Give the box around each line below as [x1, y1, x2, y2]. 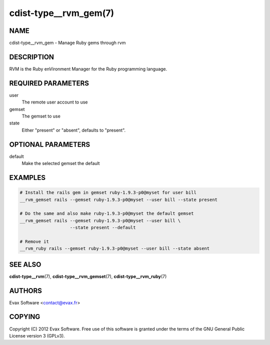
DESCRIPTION [9, 52, 54, 61]
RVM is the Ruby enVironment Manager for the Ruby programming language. [9, 65, 167, 72]
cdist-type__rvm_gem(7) [9, 7, 114, 18]
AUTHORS [9, 286, 42, 295]
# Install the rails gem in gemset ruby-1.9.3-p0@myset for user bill [19, 190, 197, 195]
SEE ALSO [9, 260, 41, 268]
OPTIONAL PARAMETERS [9, 140, 90, 148]
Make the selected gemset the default [21, 160, 100, 166]
